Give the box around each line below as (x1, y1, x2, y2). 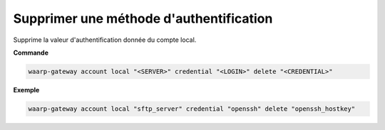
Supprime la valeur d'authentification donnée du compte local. (13, 36, 197, 44)
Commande (13, 48, 49, 57)
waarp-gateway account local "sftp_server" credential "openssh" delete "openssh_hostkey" (28, 104, 356, 113)
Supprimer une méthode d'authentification (13, 11, 273, 26)
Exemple (13, 85, 40, 94)
